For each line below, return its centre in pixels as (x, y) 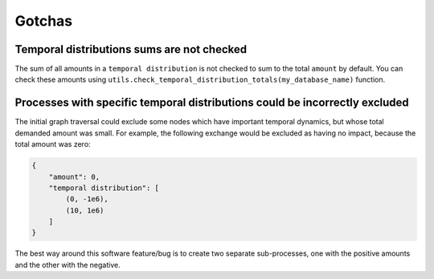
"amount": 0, (74, 177)
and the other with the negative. (68, 265)
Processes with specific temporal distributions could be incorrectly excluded (212, 103)
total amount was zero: (53, 144)
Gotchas (44, 21)
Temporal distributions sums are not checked (131, 49)
